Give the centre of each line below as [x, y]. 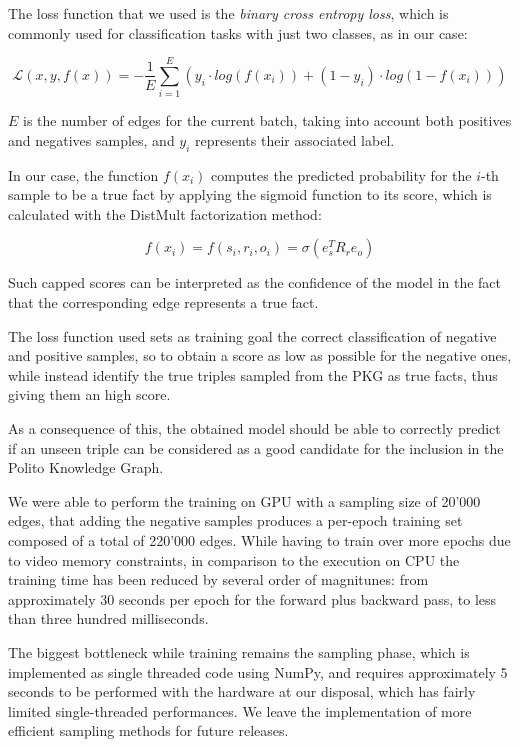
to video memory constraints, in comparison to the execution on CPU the [234, 559]
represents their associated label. [295, 139]
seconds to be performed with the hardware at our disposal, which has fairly [242, 691]
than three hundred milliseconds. [108, 618]
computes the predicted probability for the [341, 174]
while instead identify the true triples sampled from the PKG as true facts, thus [253, 374]
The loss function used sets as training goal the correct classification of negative [252, 335]
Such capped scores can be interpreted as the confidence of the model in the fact [255, 282]
